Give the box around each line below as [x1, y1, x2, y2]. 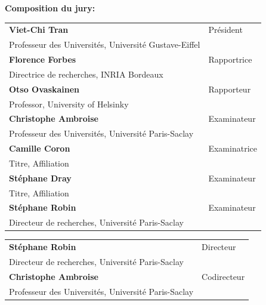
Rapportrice [208, 53, 252, 66]
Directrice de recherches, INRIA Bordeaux [9, 67, 163, 80]
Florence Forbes [9, 53, 76, 66]
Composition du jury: [5, 2, 95, 14]
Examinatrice [208, 142, 257, 155]
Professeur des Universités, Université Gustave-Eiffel [9, 38, 200, 51]
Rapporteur [208, 82, 251, 95]
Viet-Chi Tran [9, 23, 69, 36]
